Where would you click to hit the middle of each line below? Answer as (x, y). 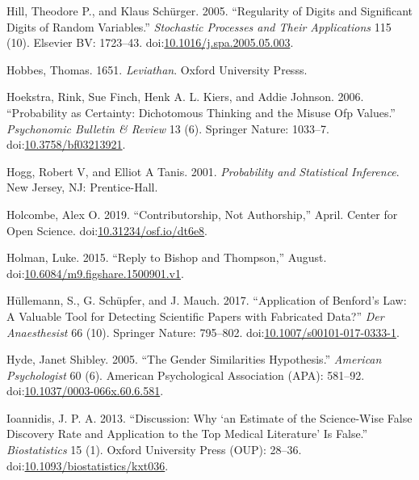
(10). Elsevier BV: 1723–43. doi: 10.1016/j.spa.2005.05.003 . (150, 42)
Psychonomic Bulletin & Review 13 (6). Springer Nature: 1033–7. (168, 128)
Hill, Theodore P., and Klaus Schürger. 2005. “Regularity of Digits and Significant (210, 11)
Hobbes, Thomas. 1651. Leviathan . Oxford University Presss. (157, 69)
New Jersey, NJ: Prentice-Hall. (82, 187)
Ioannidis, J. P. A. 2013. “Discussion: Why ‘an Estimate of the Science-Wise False (209, 417)
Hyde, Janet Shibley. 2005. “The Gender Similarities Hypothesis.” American (194, 359)
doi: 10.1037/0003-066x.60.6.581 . (85, 391)
